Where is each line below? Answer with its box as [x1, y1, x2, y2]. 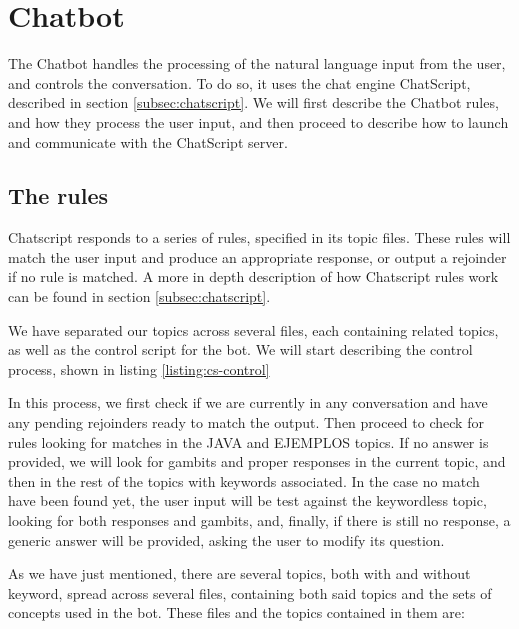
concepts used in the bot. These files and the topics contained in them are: [8, 602, 465, 623]
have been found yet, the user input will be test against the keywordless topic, [8, 490, 487, 511]
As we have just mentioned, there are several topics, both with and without [8, 563, 471, 584]
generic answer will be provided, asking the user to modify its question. [8, 529, 445, 550]
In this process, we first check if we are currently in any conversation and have [8, 392, 488, 413]
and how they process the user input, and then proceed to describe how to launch [8, 111, 509, 132]
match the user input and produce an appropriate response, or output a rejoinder [8, 246, 507, 267]
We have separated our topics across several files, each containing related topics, [8, 319, 499, 340]
